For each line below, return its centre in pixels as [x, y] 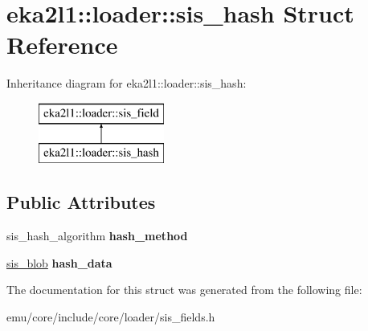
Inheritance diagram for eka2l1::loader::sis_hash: [127, 83]
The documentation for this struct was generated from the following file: [184, 290]
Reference [62, 45]
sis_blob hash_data [59, 262]
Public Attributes [81, 202]
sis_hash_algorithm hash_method [97, 236]
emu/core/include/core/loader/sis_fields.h [111, 317]
